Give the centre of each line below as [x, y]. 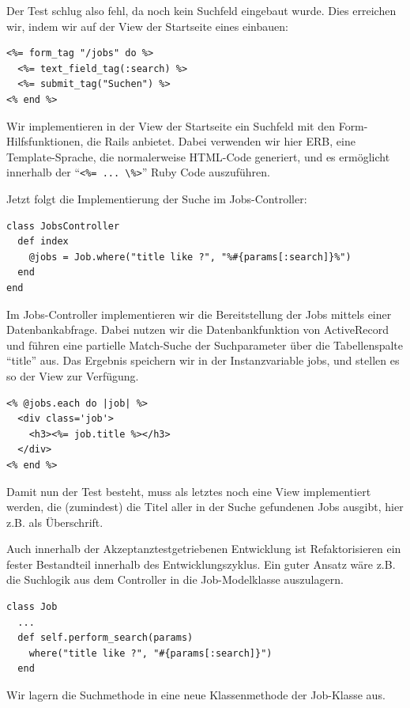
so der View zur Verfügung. [73, 375]
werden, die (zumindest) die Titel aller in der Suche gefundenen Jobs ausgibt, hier [205, 507]
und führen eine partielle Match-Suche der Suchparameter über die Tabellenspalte [205, 345]
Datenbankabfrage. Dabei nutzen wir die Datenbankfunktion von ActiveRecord [197, 329]
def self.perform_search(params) [105, 638]
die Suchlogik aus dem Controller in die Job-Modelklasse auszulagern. [175, 579]
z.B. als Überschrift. [55, 522]
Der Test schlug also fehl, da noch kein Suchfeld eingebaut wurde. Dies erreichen [201, 10]
